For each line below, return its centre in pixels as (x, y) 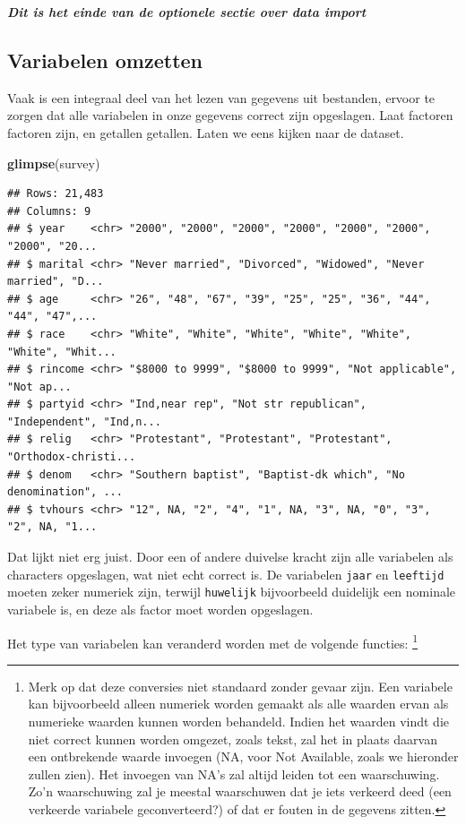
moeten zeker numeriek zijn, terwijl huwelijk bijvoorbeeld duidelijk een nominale (232, 592)
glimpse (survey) (54, 163)
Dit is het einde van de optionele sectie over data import (187, 12)
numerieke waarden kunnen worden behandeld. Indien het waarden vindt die (239, 721)
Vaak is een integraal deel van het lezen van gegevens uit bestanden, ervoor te (221, 97)
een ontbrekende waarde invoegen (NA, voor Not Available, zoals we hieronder (243, 756)
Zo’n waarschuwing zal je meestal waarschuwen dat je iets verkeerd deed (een (240, 791)
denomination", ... (65, 492)
